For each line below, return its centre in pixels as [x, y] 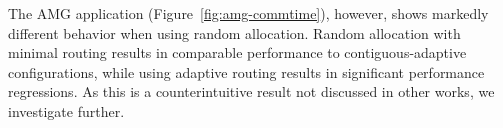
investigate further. [66, 110]
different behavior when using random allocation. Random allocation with [234, 32]
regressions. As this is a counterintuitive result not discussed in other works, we [251, 91]
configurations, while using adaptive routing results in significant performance [246, 71]
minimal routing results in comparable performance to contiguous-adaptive [237, 52]
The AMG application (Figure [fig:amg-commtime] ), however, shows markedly [248, 13]
